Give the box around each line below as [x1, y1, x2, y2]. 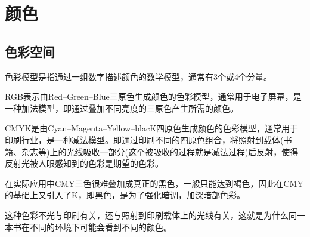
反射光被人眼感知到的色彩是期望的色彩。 [5, 157, 163, 170]
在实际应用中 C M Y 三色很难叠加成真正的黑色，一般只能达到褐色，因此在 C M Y [5, 177, 303, 189]
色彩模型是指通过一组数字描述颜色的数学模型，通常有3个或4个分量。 [5, 70, 272, 82]
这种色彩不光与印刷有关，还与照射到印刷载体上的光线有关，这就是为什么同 [5, 208, 297, 221]
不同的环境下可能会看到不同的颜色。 [29, 220, 172, 233]
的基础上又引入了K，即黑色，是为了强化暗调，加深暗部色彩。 [5, 189, 245, 201]
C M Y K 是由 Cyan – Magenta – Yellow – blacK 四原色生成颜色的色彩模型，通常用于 [5, 122, 299, 134]
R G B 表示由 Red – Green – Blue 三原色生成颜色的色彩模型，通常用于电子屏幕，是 [5, 90, 302, 103]
